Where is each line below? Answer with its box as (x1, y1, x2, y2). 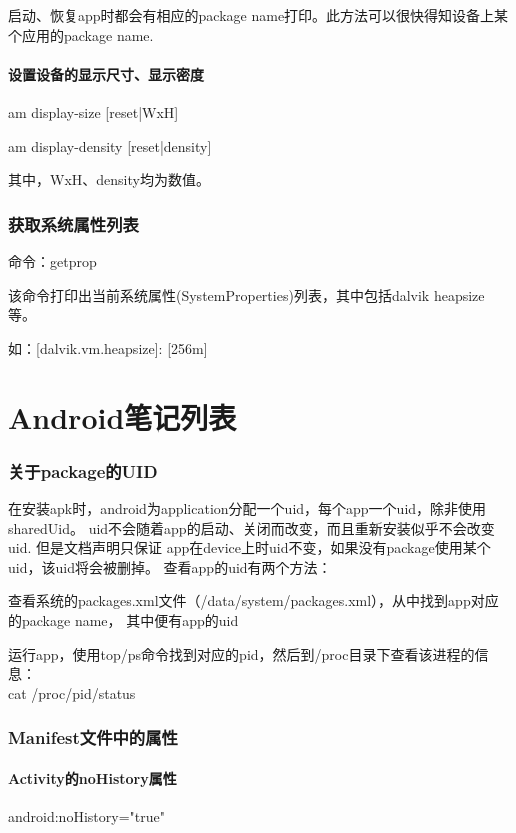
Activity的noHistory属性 (8, 767, 177, 788)
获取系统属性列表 (8, 211, 139, 236)
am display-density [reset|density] (8, 135, 212, 156)
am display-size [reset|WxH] (8, 101, 179, 122)
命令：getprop (8, 250, 97, 271)
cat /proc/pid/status (8, 682, 136, 703)
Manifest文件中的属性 (8, 725, 178, 750)
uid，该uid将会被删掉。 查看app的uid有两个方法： (8, 556, 332, 577)
